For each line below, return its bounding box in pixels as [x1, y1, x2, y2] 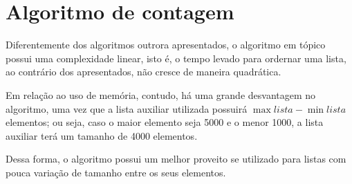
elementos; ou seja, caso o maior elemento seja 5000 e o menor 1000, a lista [6, 115, 324, 129]
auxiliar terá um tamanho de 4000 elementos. [6, 128, 198, 142]
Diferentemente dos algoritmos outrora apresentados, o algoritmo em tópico [6, 37, 326, 52]
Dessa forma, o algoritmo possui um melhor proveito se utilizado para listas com [6, 151, 346, 166]
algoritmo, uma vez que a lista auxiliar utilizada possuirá [6, 101, 248, 116]
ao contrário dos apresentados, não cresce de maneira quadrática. [6, 64, 281, 79]
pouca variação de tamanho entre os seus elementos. [6, 165, 226, 179]
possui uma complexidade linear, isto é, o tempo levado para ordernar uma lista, [6, 50, 346, 65]
